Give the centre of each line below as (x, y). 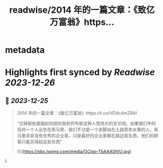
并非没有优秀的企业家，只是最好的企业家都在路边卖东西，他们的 (90, 136)
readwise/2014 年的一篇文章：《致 (78, 10)
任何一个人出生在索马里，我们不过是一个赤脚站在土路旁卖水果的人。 (85, 129)
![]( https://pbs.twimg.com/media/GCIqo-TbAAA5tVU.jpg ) (74, 151)
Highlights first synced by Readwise (80, 73)
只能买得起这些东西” (41, 142)
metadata (25, 50)
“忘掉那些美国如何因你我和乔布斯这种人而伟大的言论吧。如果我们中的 (86, 124)
